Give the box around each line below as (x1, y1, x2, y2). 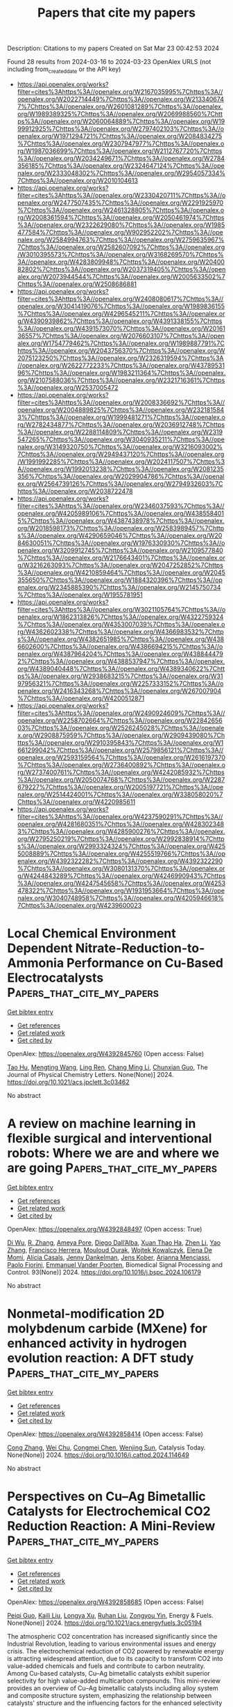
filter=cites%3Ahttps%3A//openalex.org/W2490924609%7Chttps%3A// (17, 709, 225, 717)
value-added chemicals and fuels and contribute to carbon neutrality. (7, 1662, 206, 1670)
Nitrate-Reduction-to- (75, 941, 205, 957)
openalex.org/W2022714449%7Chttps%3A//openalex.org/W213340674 (17, 95, 224, 103)
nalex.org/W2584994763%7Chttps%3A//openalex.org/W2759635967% (17, 235, 225, 244)
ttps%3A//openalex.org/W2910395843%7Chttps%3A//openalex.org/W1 (17, 738, 224, 746)
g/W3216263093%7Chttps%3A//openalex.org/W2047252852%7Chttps (17, 560, 224, 569)
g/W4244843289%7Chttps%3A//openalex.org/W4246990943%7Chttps (17, 872, 226, 880)
